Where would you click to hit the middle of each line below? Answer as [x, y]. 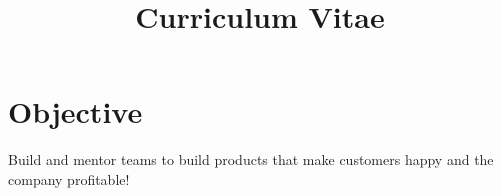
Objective [75, 111]
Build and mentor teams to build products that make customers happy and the [251, 159]
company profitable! [69, 178]
